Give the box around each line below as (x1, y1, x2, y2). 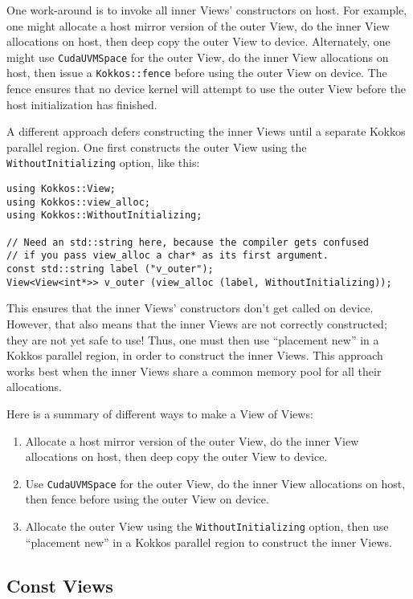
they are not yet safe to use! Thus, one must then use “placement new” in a (6, 331, 379, 348)
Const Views (6, 573, 113, 597)
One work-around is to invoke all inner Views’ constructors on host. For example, (6, 2, 407, 18)
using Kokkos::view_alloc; (6, 196, 150, 208)
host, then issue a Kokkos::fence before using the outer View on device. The (6, 64, 387, 81)
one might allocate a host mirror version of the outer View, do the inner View (6, 17, 390, 34)
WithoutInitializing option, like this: (6, 154, 200, 171)
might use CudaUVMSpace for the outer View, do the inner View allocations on (6, 48, 389, 65)
